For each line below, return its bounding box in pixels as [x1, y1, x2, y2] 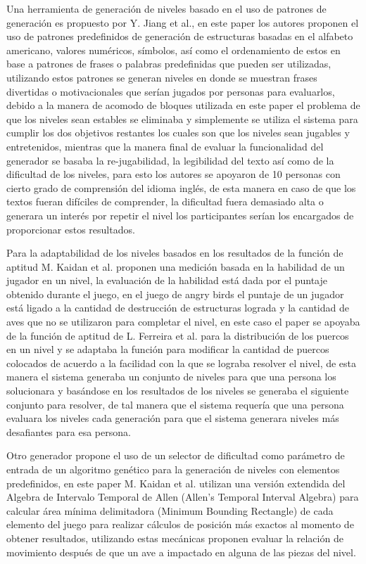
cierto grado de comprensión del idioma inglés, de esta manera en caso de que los [6, 180, 356, 195]
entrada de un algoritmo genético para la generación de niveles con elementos [6, 462, 340, 476]
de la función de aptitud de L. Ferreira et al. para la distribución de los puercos [6, 328, 349, 342]
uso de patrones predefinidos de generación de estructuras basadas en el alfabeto [6, 29, 353, 44]
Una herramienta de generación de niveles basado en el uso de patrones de [6, 1, 327, 15]
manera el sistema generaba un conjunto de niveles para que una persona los [6, 369, 336, 384]
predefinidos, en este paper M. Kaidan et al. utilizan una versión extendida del [6, 475, 346, 490]
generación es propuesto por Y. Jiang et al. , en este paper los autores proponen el [6, 15, 359, 30]
